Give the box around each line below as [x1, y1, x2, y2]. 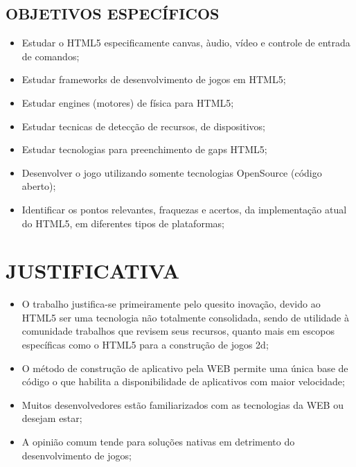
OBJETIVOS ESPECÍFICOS [6, 3, 220, 24]
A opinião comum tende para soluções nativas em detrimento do [21, 434, 295, 449]
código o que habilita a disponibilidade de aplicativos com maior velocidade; [21, 374, 345, 389]
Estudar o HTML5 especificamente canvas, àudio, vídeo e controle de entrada [21, 35, 350, 50]
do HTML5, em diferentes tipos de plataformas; [21, 215, 224, 230]
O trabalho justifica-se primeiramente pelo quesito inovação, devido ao [21, 297, 321, 311]
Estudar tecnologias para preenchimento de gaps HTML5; [21, 142, 267, 157]
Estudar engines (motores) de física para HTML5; [21, 95, 234, 109]
